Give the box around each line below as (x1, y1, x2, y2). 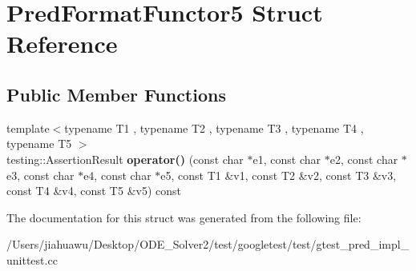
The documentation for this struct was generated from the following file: (6, 209, 361, 225)
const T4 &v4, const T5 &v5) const (6, 182, 181, 199)
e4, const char (83, 166, 151, 183)
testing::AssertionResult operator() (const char (6, 150, 244, 167)
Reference (6, 27, 118, 60)
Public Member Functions (6, 82, 226, 106)
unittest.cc (6, 251, 58, 268)
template (6, 119, 50, 136)
